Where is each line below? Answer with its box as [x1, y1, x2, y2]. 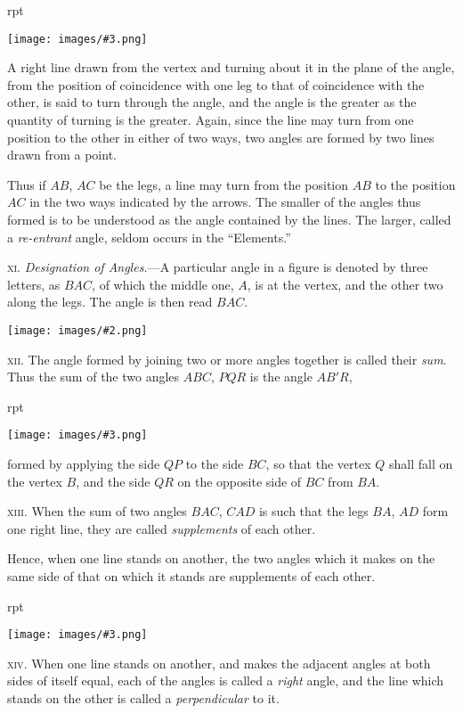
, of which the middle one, [92, 275, 234, 293]
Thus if [7, 175, 46, 193]
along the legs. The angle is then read [7, 292, 213, 311]
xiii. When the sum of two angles [7, 502, 187, 520]
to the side [185, 455, 244, 473]
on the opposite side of [177, 471, 302, 490]
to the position [375, 175, 456, 193]
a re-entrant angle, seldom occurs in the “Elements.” [7, 227, 291, 246]
